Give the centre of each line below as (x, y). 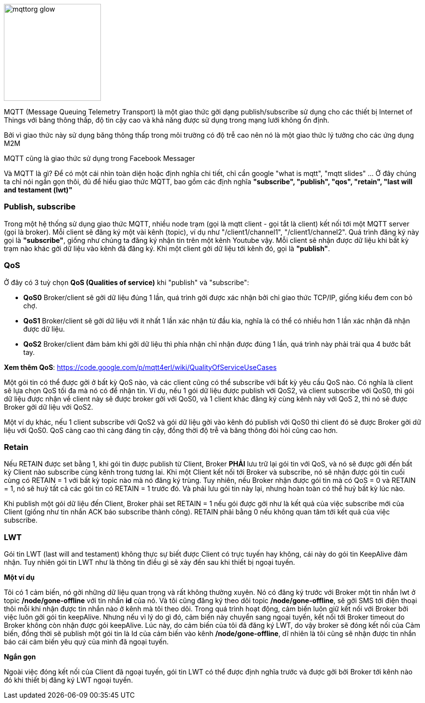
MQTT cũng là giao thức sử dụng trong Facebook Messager (99, 158)
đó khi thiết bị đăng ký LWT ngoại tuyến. (68, 680)
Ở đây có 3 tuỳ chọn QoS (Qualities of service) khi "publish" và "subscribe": (127, 282)
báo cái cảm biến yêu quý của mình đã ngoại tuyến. (86, 642)
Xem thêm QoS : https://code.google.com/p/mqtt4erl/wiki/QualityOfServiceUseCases (140, 367)
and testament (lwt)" (38, 190)
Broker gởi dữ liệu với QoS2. (49, 407)
